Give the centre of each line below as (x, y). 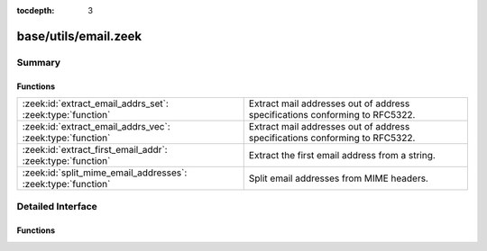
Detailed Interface (57, 207)
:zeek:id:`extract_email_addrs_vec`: (96, 126)
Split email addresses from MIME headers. (338, 178)
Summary (39, 62)
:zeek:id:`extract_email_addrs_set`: (95, 103)
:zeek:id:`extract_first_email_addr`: (95, 149)
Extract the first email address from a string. (342, 155)
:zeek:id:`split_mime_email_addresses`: (105, 173)
